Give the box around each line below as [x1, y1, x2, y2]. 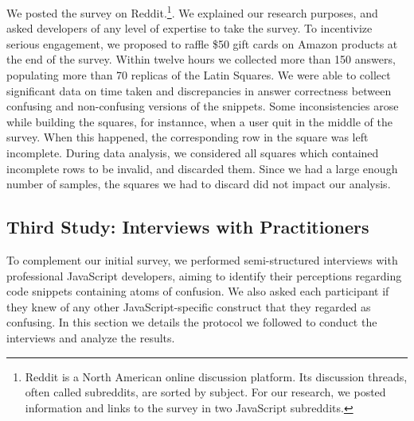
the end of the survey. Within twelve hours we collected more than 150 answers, [6, 51, 396, 68]
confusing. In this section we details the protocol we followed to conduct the [6, 314, 377, 330]
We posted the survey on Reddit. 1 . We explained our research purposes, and [6, 2, 378, 21]
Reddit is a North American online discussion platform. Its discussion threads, [25, 368, 408, 384]
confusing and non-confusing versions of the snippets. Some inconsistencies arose [6, 98, 399, 114]
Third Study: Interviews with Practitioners [6, 214, 369, 239]
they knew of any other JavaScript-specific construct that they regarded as [6, 298, 371, 315]
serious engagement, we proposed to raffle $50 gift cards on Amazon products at [6, 35, 398, 52]
